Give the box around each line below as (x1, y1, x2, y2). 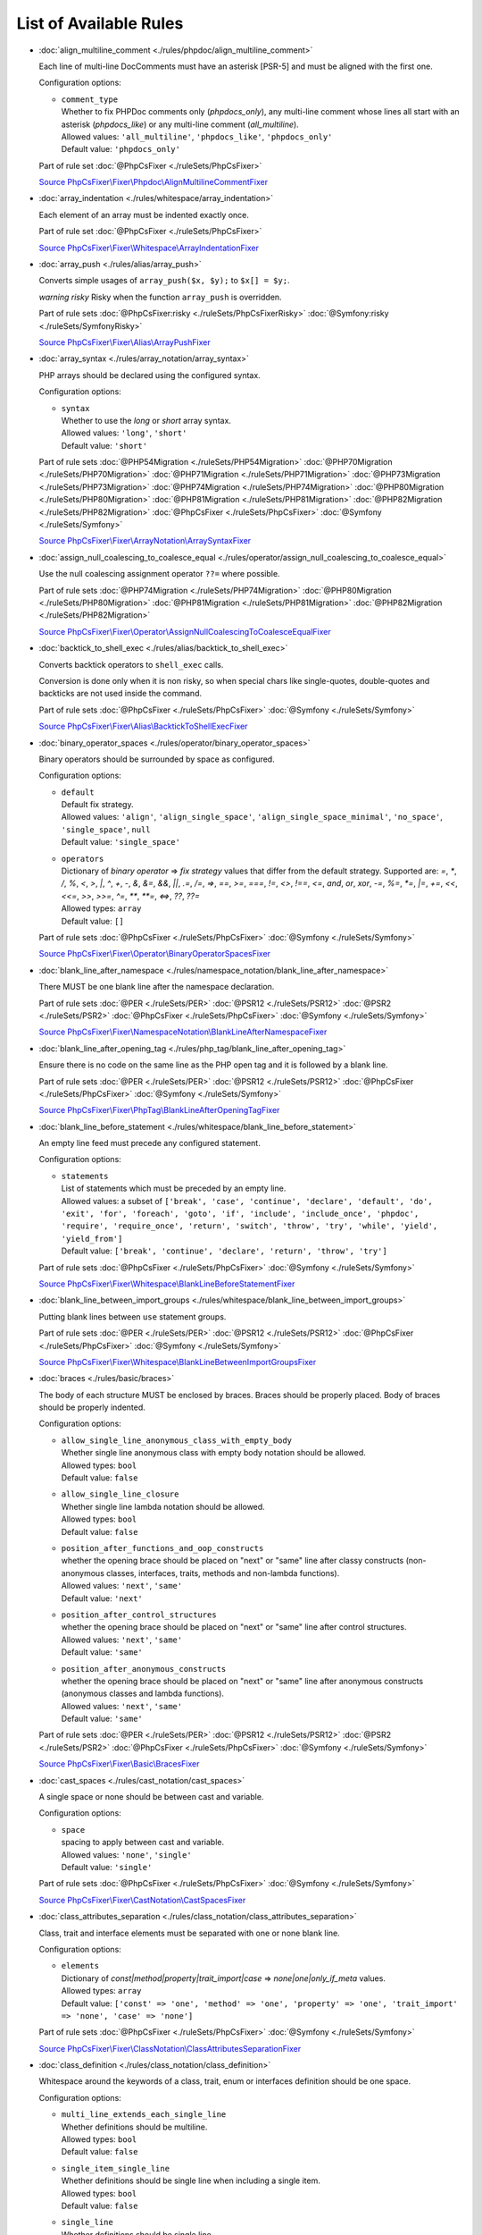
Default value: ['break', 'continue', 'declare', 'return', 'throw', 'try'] (61, 1245, 387, 1256)
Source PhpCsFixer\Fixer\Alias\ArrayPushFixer (38, 336, 211, 348)
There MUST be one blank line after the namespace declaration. (38, 982, 275, 992)
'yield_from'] (61, 1234, 123, 1244)
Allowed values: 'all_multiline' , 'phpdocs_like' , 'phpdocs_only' (61, 131, 333, 142)
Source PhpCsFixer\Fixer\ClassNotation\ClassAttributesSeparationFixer (38, 2043, 302, 2054)
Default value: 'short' (61, 440, 147, 451)
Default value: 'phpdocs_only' (61, 144, 180, 155)
